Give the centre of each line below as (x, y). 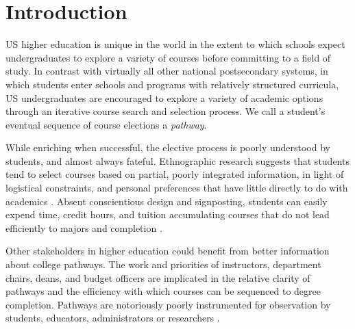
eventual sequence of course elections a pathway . (106, 124)
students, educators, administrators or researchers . (113, 318)
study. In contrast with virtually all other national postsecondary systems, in (167, 71)
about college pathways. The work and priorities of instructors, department (163, 264)
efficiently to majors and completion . (84, 227)
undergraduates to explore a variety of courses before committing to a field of (168, 57)
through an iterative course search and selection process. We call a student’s (166, 111)
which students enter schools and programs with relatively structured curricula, (172, 84)
